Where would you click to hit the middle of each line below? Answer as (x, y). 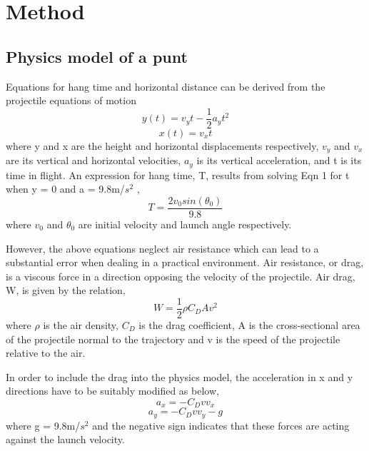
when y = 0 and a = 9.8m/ (65, 189)
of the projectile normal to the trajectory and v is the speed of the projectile (173, 339)
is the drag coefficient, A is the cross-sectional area (249, 325)
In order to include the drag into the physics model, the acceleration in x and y (180, 376)
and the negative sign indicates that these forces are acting (221, 425)
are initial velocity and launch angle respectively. (185, 224)
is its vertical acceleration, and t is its (279, 160)
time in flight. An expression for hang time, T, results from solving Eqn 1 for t (178, 174)
